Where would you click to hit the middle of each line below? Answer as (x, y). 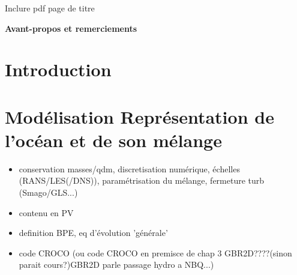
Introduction (58, 69)
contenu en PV (46, 212)
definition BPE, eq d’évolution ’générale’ (93, 233)
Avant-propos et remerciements (71, 28)
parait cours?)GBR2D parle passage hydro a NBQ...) (116, 264)
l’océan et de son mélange (113, 140)
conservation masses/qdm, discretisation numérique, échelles (129, 168)
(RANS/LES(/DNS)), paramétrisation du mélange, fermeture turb (142, 180)
